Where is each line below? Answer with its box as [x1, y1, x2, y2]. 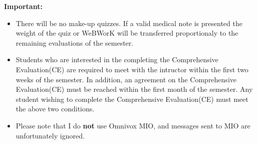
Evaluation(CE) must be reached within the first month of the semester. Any [16, 84, 253, 94]
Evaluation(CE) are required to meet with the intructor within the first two [16, 64, 248, 74]
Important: [4, 1, 43, 11]
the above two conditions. [16, 103, 95, 114]
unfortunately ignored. [16, 130, 85, 140]
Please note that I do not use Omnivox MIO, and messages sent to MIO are [16, 120, 250, 130]
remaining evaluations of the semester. [16, 37, 134, 48]
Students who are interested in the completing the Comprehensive [16, 54, 218, 65]
